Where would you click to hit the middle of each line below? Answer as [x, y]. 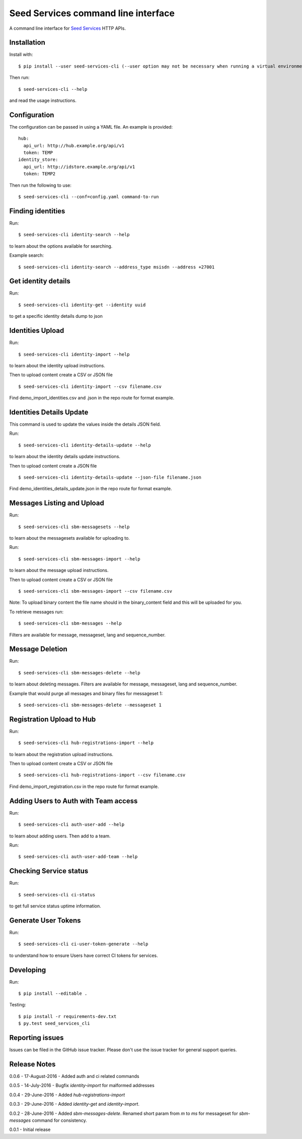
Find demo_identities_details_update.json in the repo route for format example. [91, 489]
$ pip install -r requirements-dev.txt [67, 1016]
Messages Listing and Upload [57, 503]
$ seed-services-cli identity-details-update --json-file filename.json [110, 477]
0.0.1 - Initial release [30, 1129]
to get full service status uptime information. [55, 906]
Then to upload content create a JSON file [53, 466]
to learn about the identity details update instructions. [65, 457]
